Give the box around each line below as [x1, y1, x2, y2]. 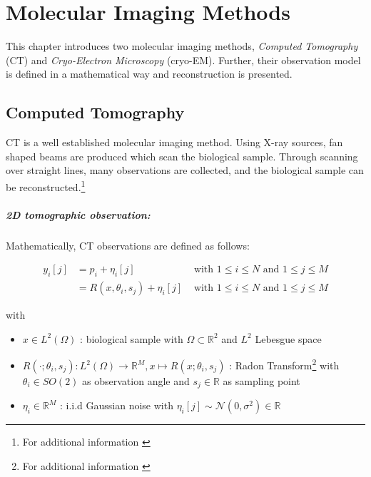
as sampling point [223, 374, 300, 388]
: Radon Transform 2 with [229, 356, 340, 372]
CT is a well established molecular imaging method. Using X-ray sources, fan [6, 135, 343, 150]
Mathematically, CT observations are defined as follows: [6, 237, 250, 252]
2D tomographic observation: [6, 207, 151, 222]
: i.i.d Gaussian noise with [59, 398, 173, 413]
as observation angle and [82, 374, 190, 388]
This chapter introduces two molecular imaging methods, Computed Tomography [6, 39, 358, 53]
